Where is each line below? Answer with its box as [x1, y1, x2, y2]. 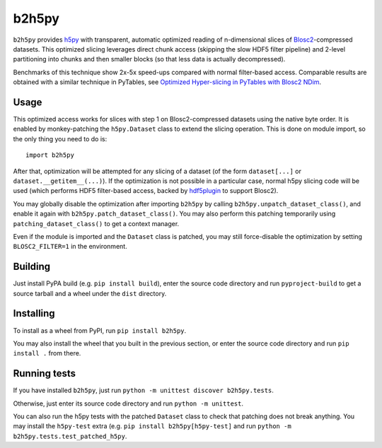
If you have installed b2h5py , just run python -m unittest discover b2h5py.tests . [13, 386, 274, 395]
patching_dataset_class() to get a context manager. [13, 219, 180, 228]
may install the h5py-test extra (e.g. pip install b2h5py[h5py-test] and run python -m [13, 422, 291, 430]
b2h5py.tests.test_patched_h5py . [13, 432, 127, 440]
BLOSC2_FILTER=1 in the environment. [13, 242, 127, 251]
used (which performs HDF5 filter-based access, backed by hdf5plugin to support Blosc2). [13, 187, 279, 195]
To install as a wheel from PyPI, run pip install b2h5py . [13, 326, 187, 335]
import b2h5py [25, 151, 74, 159]
